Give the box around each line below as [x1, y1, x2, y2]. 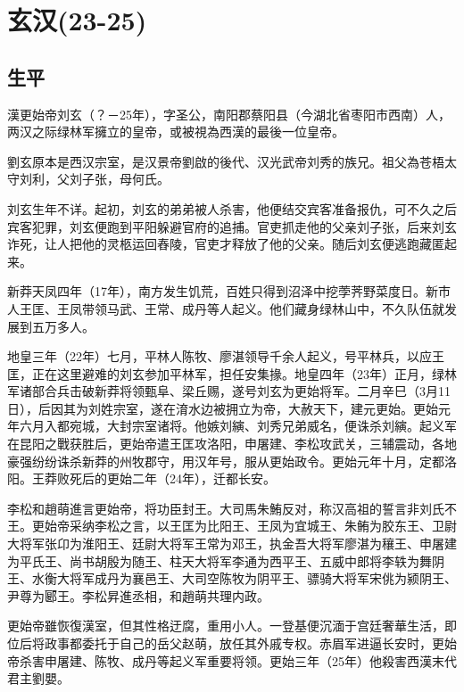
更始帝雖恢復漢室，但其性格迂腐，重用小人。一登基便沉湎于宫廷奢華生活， [7, 616, 444, 635]
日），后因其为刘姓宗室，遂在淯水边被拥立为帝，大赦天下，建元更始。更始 [7, 399, 438, 417]
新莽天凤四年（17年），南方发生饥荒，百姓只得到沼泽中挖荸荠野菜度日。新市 [7, 282, 451, 301]
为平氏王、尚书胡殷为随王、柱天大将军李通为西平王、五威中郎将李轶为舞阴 [7, 551, 444, 570]
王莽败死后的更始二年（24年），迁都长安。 [31, 469, 276, 488]
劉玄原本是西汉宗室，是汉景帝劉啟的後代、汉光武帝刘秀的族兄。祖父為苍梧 [7, 152, 444, 170]
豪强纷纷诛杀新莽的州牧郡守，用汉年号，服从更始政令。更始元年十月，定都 [7, 451, 444, 470]
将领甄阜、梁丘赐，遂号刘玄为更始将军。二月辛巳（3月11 [119, 382, 451, 400]
